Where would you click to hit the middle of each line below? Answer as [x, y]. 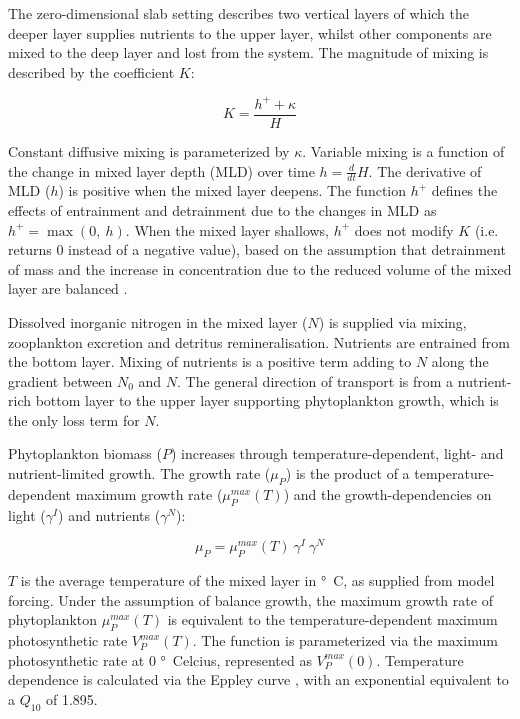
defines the [464, 190]
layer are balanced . [68, 288]
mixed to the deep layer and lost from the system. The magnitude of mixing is [248, 52]
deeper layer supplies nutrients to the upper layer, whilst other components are [250, 32]
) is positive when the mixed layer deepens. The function [232, 190]
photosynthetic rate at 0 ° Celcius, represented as [160, 659]
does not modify [404, 229]
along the [460, 361]
